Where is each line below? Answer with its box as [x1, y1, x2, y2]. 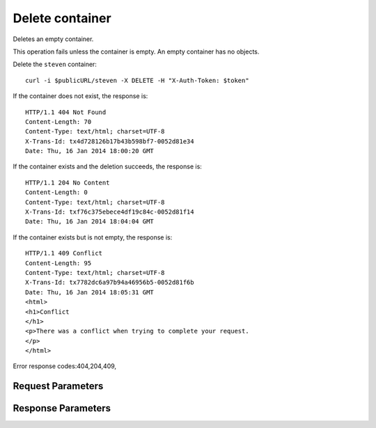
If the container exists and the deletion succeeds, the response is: [13, 162, 202, 171]
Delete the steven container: [13, 60, 97, 69]
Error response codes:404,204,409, [13, 362, 117, 370]
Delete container [13, 10, 111, 26]
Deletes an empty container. [13, 35, 94, 43]
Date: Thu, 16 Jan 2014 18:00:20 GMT [25, 147, 155, 155]
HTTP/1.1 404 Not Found [25, 108, 107, 116]
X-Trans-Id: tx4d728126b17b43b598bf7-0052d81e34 [25, 137, 194, 145]
